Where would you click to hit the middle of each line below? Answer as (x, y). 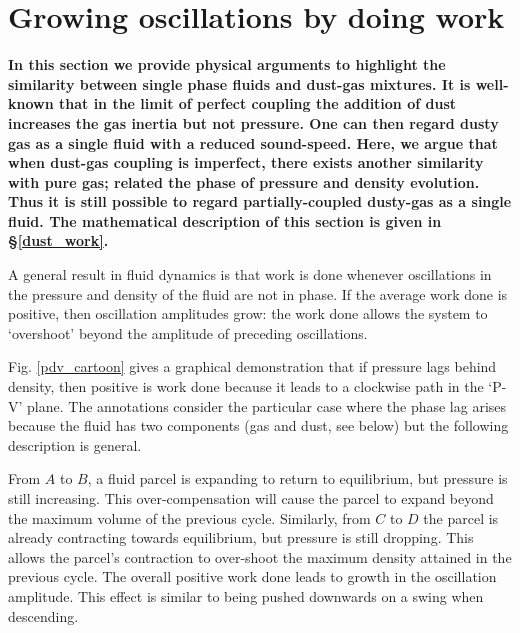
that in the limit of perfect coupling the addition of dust (257, 103)
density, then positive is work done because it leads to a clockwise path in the (246, 386)
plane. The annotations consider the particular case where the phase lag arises (267, 405)
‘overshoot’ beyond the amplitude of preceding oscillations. (188, 332)
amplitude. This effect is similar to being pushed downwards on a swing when (246, 595)
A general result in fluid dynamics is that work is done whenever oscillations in (250, 274)
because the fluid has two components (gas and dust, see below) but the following (258, 425)
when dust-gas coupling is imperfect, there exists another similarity (246, 162)
